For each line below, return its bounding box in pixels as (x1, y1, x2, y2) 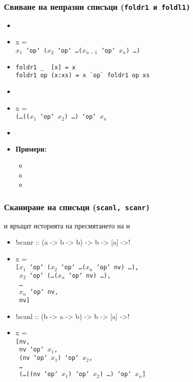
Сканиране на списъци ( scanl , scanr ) (4, 200, 150, 213)
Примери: (15, 144, 47, 154)
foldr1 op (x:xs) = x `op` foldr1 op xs (15, 72, 150, 79)
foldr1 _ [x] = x (15, 64, 76, 71)
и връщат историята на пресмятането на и (4, 220, 130, 230)
